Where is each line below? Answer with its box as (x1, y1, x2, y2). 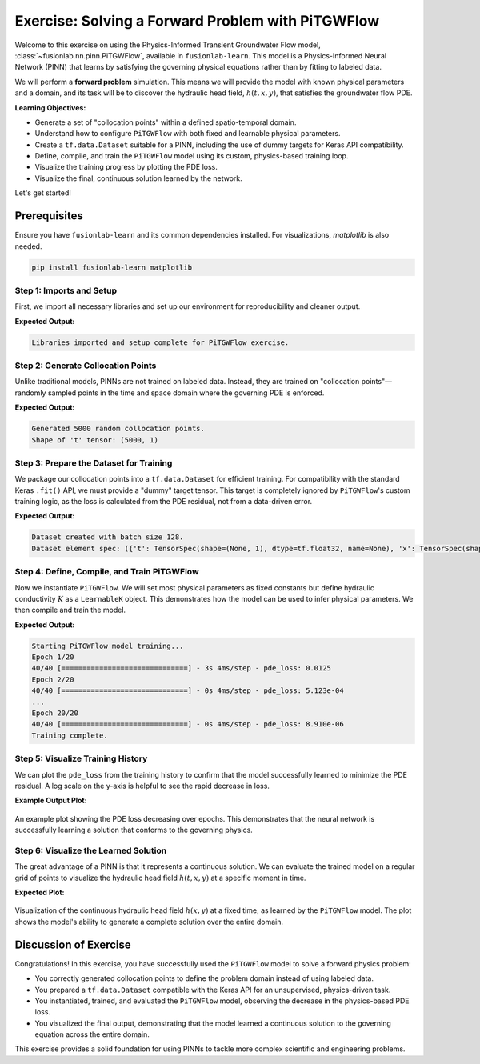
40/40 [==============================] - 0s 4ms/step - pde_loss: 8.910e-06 (31, 720, 344, 729)
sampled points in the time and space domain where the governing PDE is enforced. (47, 388, 325, 398)
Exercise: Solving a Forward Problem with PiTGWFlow (14, 12, 380, 30)
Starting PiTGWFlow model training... (31, 641, 184, 650)
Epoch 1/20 (31, 653, 74, 662)
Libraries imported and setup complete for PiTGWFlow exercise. (31, 338, 290, 347)
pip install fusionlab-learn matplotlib (31, 262, 192, 272)
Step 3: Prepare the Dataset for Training (14, 457, 173, 468)
